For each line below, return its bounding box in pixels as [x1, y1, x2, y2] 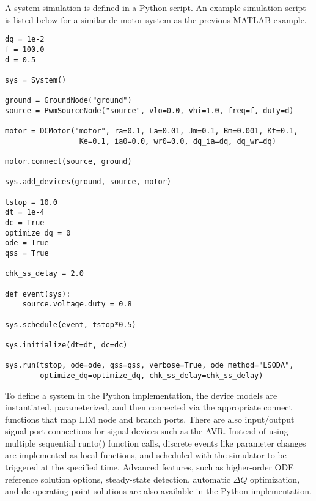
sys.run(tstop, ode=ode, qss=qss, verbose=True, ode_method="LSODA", [5, 361, 294, 370]
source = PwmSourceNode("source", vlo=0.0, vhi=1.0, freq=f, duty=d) [5, 106, 294, 115]
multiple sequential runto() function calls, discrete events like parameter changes [5, 436, 306, 449]
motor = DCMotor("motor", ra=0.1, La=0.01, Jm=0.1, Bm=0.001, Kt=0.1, [5, 127, 298, 136]
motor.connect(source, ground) [5, 157, 132, 166]
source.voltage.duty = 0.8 [22, 300, 132, 309]
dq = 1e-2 [5, 35, 45, 44]
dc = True [5, 218, 45, 227]
